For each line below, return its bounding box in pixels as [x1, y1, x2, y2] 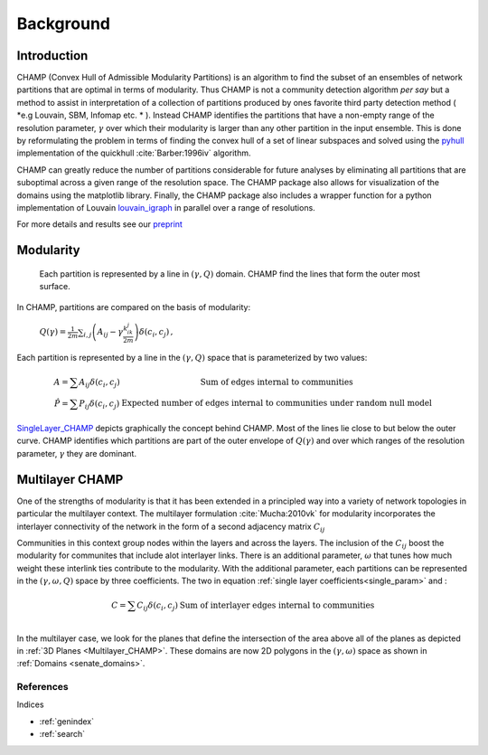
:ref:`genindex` [39, 715, 95, 727]
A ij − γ [97, 326, 124, 339]
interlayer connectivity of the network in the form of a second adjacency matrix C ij [16, 521, 325, 533]
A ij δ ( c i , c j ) [78, 376, 121, 389]
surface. [39, 281, 71, 292]
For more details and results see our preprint [16, 219, 183, 230]
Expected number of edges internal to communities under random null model [121, 398, 433, 409]
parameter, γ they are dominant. [16, 448, 137, 458]
